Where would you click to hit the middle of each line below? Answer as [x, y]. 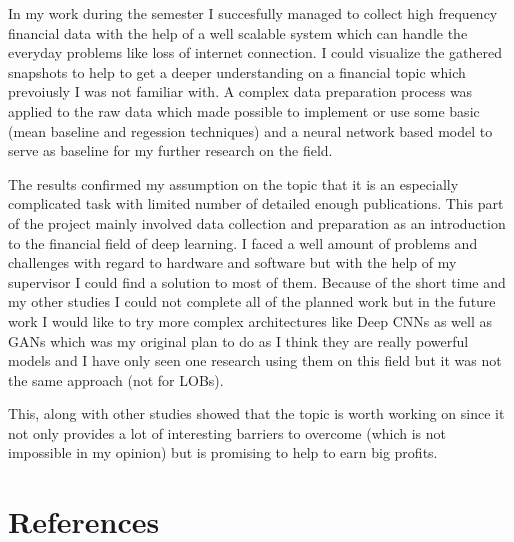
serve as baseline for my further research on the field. [170, 150]
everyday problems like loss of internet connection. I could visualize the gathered [255, 52]
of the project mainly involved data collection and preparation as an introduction [257, 222]
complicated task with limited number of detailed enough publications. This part [256, 203]
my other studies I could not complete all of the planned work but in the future [252, 301]
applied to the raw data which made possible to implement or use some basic [244, 110]
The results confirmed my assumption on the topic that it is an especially [233, 183]
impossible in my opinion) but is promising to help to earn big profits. [223, 452]
